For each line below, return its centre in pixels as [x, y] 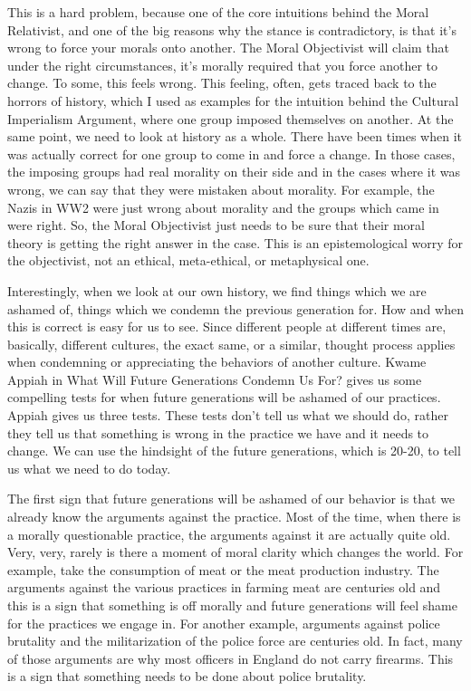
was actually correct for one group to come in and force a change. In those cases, [231, 154]
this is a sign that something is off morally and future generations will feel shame [232, 605]
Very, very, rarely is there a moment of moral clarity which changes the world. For [235, 552]
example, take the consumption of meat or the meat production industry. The [223, 569]
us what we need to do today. [89, 468]
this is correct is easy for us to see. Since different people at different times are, [227, 326]
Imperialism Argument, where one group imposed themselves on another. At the [231, 118]
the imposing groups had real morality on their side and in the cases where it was [234, 172]
